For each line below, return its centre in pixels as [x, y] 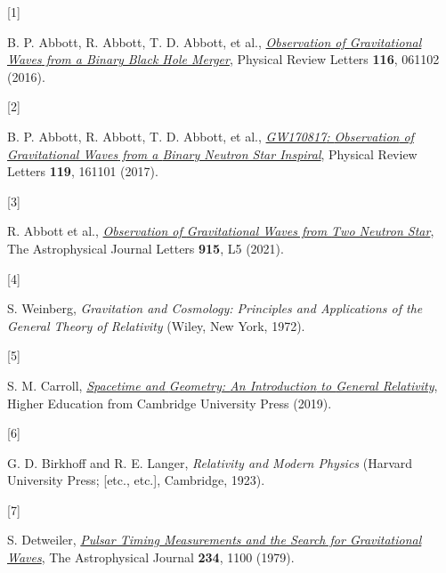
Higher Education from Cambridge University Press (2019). [170, 403]
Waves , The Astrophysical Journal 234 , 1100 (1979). [151, 557]
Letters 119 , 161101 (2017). [83, 171]
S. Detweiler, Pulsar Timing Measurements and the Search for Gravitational [215, 540]
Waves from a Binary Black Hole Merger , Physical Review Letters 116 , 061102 [223, 59]
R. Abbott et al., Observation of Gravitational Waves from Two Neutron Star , [221, 231]
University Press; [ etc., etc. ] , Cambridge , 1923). [136, 480]
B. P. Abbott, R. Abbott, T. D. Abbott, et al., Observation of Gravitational [215, 41]
